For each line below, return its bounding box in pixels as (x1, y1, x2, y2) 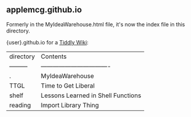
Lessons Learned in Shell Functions (40, 91, 142, 100)
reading (9, 101, 31, 109)
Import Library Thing (40, 101, 99, 109)
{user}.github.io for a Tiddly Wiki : (6, 38, 89, 46)
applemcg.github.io (6, 5, 83, 15)
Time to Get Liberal (40, 81, 95, 89)
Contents (40, 52, 67, 61)
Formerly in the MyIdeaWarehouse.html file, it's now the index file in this (6, 20, 186, 28)
